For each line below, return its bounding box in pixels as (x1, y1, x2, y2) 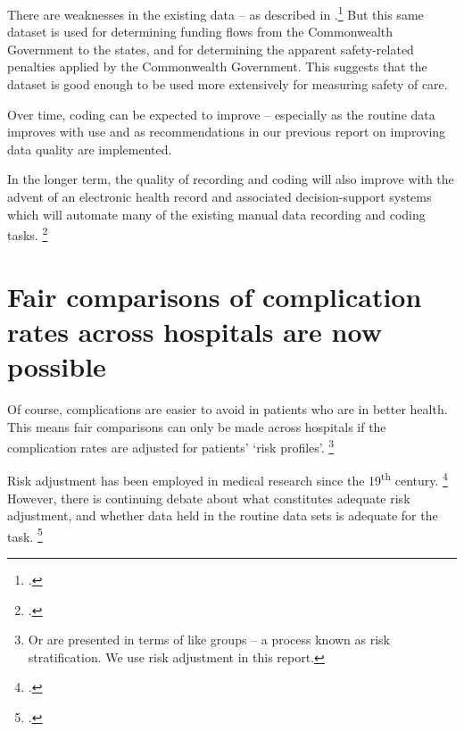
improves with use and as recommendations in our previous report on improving (7, 122, 446, 141)
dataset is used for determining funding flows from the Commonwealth (7, 22, 394, 41)
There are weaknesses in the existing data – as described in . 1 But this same (7, 3, 424, 23)
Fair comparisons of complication (7, 278, 422, 314)
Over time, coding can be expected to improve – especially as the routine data (7, 104, 435, 123)
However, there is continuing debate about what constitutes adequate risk (7, 488, 410, 507)
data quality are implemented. (7, 139, 172, 158)
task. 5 (7, 524, 43, 545)
